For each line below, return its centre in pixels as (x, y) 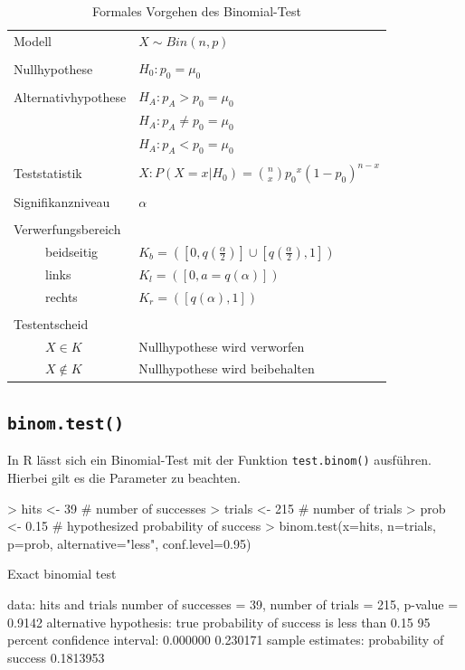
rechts (61, 296)
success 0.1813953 (56, 657)
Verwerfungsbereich (67, 228)
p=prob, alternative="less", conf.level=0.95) (129, 543)
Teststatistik (48, 173)
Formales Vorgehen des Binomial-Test (196, 11)
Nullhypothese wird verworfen (222, 346)
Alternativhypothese (70, 96)
